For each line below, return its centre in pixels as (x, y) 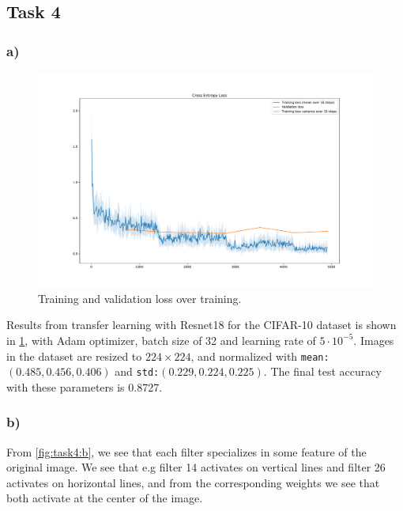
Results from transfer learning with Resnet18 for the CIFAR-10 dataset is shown (201, 325)
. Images (374, 340)
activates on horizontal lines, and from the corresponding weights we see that (193, 482)
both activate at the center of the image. (105, 498)
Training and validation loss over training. (140, 298)
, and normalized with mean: (260, 356)
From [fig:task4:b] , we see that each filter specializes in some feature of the (186, 451)
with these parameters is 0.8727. (85, 386)
